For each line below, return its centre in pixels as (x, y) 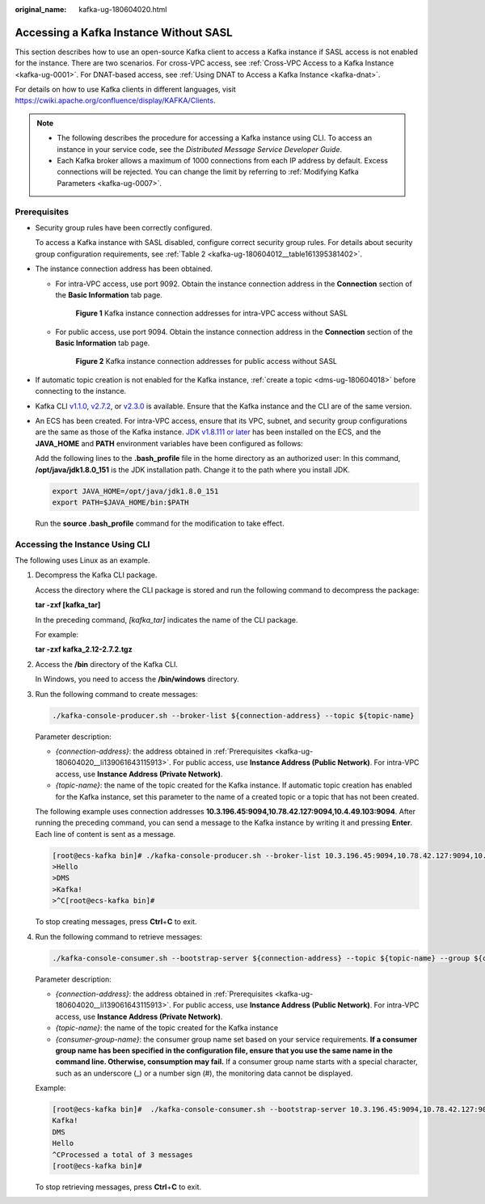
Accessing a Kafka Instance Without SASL (124, 32)
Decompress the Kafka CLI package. (96, 575)
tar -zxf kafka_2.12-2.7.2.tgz (84, 649)
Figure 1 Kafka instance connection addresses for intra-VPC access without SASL (211, 313)
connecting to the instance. (81, 391)
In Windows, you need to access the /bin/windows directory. (137, 679)
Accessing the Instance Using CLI (82, 544)
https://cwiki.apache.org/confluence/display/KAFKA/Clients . (115, 100)
